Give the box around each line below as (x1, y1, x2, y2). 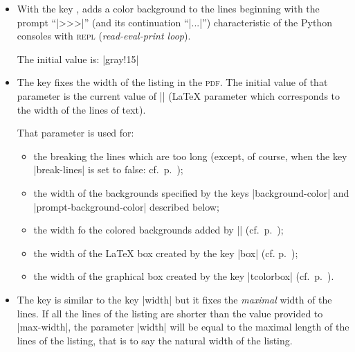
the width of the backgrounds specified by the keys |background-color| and (33, 185, 349, 200)
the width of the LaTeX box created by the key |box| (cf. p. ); (33, 245, 298, 260)
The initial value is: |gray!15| (17, 51, 139, 66)
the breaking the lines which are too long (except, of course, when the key (33, 148, 347, 163)
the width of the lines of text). (17, 102, 146, 116)
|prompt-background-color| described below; (33, 199, 219, 213)
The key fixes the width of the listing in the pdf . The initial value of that (17, 75, 328, 89)
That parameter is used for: (17, 125, 134, 140)
